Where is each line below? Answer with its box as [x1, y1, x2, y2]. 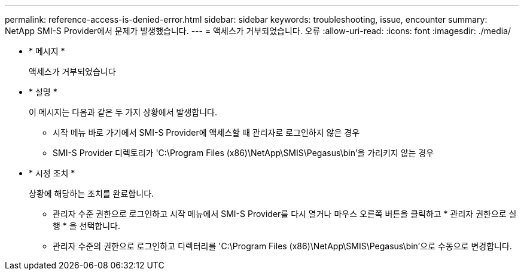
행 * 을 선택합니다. [53, 221, 121, 231]
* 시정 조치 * [29, 168, 75, 178]
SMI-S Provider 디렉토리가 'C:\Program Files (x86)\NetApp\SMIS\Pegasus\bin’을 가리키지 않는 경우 [53, 148, 434, 158]
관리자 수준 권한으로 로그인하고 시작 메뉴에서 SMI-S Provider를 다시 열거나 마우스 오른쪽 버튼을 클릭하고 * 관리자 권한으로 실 [53, 209, 517, 219]
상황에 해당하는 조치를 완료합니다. [29, 188, 154, 198]
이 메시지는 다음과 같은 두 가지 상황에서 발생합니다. [29, 107, 217, 117]
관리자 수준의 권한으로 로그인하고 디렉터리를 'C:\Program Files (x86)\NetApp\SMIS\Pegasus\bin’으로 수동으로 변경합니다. [53, 241, 512, 251]
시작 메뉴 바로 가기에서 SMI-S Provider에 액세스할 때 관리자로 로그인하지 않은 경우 [53, 127, 360, 137]
